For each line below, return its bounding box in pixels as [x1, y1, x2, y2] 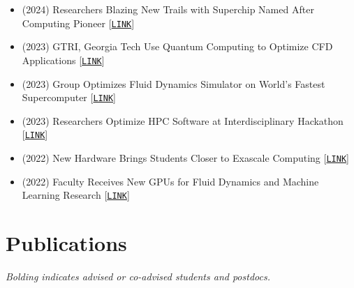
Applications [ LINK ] [22, 52, 105, 67]
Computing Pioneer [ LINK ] [22, 15, 135, 30]
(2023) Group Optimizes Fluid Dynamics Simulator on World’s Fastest [22, 76, 325, 91]
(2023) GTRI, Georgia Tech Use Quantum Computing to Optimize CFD [22, 39, 333, 54]
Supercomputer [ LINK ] [22, 90, 116, 105]
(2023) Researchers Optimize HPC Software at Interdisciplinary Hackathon [22, 113, 344, 128]
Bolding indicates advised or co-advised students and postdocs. [6, 269, 270, 284]
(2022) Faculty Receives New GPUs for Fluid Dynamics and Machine [22, 174, 319, 188]
